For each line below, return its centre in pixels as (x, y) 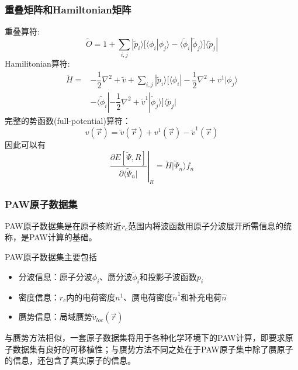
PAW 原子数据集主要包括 (51, 257)
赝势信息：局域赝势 (55, 317)
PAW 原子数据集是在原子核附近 (63, 225)
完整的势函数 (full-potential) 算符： (68, 120)
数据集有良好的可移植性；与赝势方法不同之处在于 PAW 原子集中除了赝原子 (153, 349)
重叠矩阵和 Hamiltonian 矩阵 (68, 9)
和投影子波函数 (168, 276)
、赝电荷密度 (148, 297)
